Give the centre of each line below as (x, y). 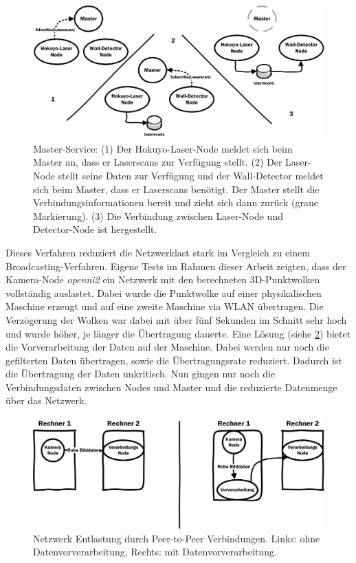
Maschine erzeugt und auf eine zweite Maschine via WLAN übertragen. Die (165, 306)
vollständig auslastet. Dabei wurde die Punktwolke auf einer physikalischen (164, 292)
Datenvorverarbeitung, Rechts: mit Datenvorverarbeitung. (155, 552)
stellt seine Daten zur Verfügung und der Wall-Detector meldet (191, 175)
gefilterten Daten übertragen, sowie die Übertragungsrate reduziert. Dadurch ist (174, 360)
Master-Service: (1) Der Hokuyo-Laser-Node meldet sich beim (163, 148)
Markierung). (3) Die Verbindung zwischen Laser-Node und (158, 216)
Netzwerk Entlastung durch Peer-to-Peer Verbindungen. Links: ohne (177, 538)
